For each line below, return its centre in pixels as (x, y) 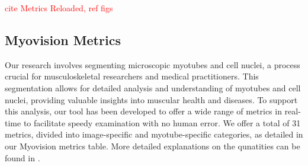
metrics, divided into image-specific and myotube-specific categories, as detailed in (154, 134)
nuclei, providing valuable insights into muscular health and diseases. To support (151, 99)
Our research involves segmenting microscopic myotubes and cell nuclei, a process (153, 64)
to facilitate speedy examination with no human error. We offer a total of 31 (162, 122)
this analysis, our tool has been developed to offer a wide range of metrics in (143, 111)
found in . (23, 157)
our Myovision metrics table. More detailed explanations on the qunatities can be (153, 146)
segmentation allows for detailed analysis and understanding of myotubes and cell (153, 87)
